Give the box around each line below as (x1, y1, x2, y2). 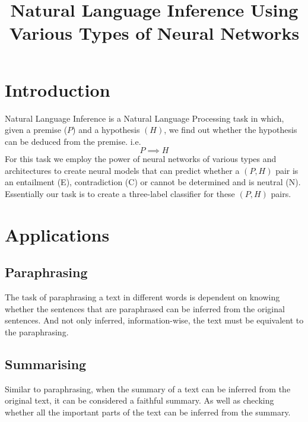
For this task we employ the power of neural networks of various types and (5, 153, 277, 165)
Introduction (5, 77, 110, 101)
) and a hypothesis (72, 123, 140, 136)
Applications (5, 222, 110, 246)
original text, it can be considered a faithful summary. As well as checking (5, 394, 274, 407)
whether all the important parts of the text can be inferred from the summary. (5, 406, 291, 418)
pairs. (271, 188, 291, 200)
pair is (275, 164, 299, 176)
